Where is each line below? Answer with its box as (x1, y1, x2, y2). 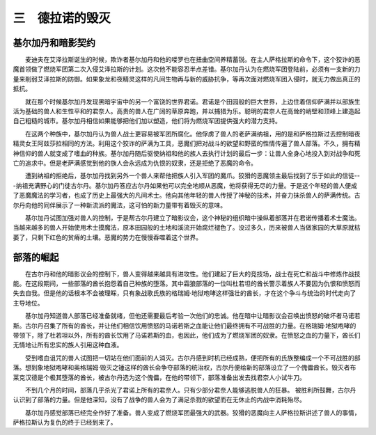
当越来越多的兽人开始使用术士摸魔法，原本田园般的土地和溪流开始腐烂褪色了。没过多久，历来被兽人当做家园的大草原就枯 (13, 223, 361, 232)
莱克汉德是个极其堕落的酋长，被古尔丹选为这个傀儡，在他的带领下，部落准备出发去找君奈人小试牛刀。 (13, 373, 306, 381)
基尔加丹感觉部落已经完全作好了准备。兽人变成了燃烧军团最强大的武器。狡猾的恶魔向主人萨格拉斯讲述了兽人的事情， (24, 408, 361, 417)
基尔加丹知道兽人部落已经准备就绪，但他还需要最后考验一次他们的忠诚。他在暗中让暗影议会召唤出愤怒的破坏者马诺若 (24, 312, 361, 320)
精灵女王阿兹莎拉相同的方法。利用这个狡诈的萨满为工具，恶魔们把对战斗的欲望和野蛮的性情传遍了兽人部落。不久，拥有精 (13, 139, 361, 148)
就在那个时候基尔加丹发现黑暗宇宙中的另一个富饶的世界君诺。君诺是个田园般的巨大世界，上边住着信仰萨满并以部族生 (24, 97, 361, 106)
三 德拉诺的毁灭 (13, 10, 111, 26)
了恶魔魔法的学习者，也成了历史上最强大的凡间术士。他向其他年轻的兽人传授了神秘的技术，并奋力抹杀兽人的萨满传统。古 (13, 191, 361, 200)
